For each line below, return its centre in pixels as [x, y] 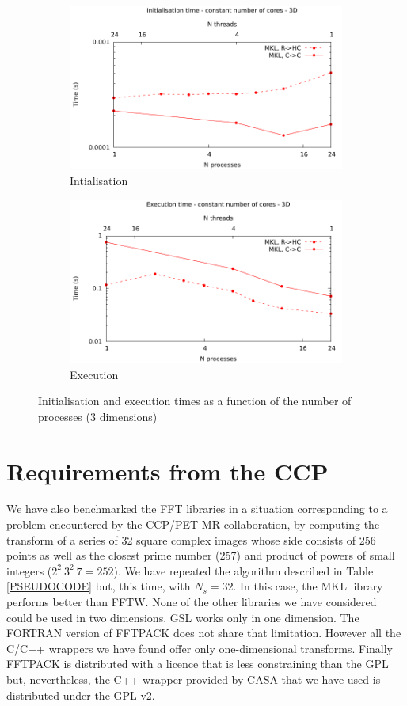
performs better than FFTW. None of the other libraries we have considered [192, 602]
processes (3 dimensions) [98, 416]
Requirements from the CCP [167, 471]
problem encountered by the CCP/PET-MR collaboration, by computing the [193, 524]
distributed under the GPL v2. [81, 695]
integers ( [29, 570]
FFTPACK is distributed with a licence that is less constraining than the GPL [198, 664]
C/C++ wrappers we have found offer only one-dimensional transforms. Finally [200, 648]
